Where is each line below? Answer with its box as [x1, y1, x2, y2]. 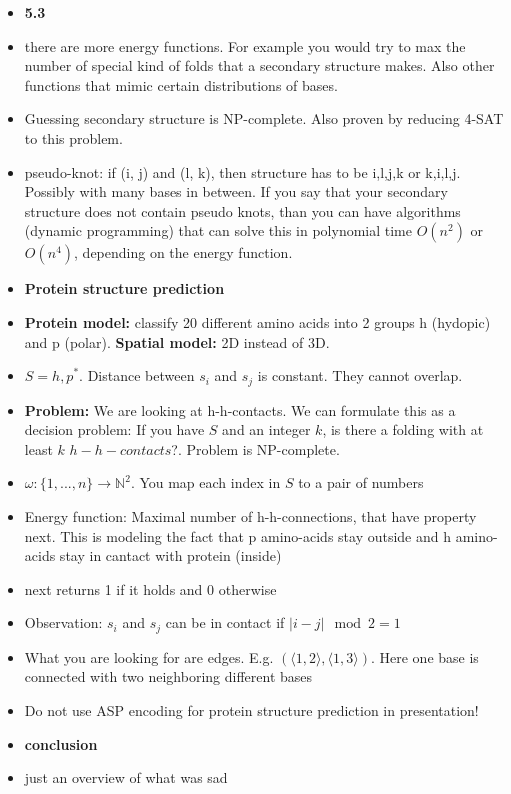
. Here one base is [370, 646, 479, 667]
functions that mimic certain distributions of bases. [24, 74, 338, 95]
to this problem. [24, 127, 123, 148]
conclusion [24, 733, 98, 754]
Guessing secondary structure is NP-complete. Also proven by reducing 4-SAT [24, 108, 504, 129]
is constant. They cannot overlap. [257, 365, 463, 386]
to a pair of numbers [298, 472, 424, 493]
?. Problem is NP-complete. [171, 438, 340, 459]
